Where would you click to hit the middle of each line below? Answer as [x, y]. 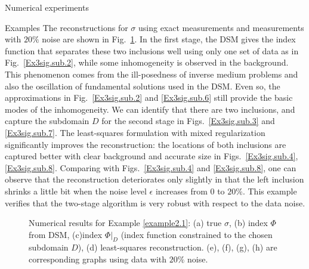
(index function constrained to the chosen [197, 234]
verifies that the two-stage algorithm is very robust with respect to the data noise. [155, 202]
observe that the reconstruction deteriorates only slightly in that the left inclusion [154, 179]
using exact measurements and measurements [221, 27]
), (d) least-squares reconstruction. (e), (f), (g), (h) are [177, 247]
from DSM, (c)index [66, 234]
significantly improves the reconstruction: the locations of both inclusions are [146, 144]
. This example [270, 191]
